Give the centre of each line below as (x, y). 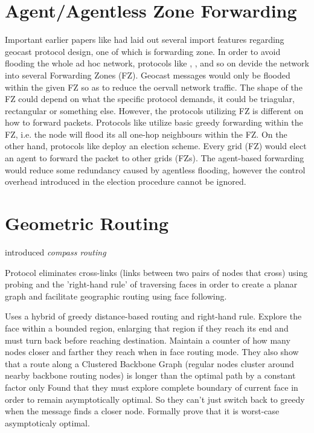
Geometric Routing (87, 223)
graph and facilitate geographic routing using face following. (116, 296)
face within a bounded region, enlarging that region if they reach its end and (147, 328)
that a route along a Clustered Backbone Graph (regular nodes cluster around (149, 363)
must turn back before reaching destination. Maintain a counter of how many (148, 340)
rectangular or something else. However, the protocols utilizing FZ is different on (154, 110)
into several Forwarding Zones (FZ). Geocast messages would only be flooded (148, 75)
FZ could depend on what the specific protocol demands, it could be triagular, (150, 99)
